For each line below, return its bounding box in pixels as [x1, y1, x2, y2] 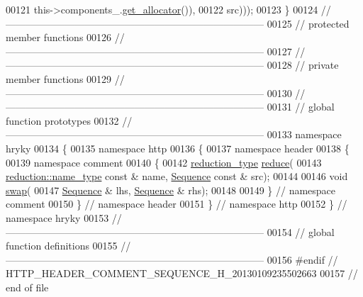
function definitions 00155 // [6, 238, 131, 253]
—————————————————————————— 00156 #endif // [6, 252, 338, 267]
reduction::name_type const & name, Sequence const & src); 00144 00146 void [6, 169, 348, 184]
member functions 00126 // [6, 30, 125, 45]
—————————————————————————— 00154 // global [6, 224, 335, 239]
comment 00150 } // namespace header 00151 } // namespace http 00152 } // [6, 196, 347, 211]
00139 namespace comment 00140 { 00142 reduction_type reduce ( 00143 [6, 155, 322, 169]
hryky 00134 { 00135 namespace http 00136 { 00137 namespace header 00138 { [6, 140, 350, 155]
